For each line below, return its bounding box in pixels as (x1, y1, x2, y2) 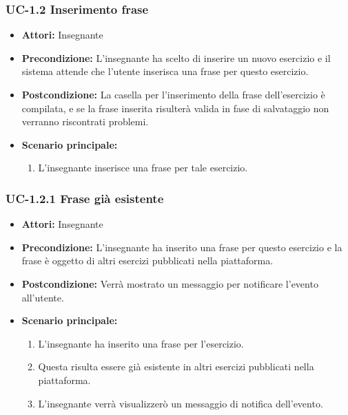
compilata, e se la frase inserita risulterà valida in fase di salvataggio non (21, 100, 329, 115)
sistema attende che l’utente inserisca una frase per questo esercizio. (21, 64, 309, 78)
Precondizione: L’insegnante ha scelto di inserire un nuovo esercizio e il (21, 50, 331, 65)
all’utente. (21, 290, 64, 304)
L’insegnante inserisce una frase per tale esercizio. (38, 160, 248, 175)
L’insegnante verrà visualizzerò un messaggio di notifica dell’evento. (38, 396, 323, 410)
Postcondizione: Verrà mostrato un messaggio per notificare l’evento (21, 276, 318, 290)
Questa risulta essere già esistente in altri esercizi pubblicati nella (38, 359, 314, 374)
